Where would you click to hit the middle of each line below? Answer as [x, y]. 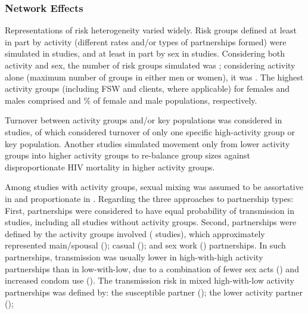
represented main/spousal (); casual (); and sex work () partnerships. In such [145, 245]
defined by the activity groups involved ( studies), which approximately [135, 233]
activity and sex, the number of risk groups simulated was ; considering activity [150, 65]
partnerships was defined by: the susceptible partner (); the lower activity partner [154, 292]
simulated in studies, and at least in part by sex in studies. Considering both [145, 53]
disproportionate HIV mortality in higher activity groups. [110, 167]
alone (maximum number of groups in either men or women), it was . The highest [154, 77]
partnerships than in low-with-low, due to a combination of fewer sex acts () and [152, 268]
